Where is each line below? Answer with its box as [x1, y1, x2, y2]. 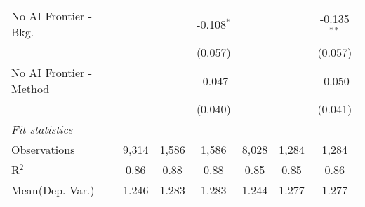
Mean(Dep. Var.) [11, 182, 95, 198]
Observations [11, 141, 75, 157]
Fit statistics [11, 121, 73, 137]
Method [11, 80, 50, 97]
